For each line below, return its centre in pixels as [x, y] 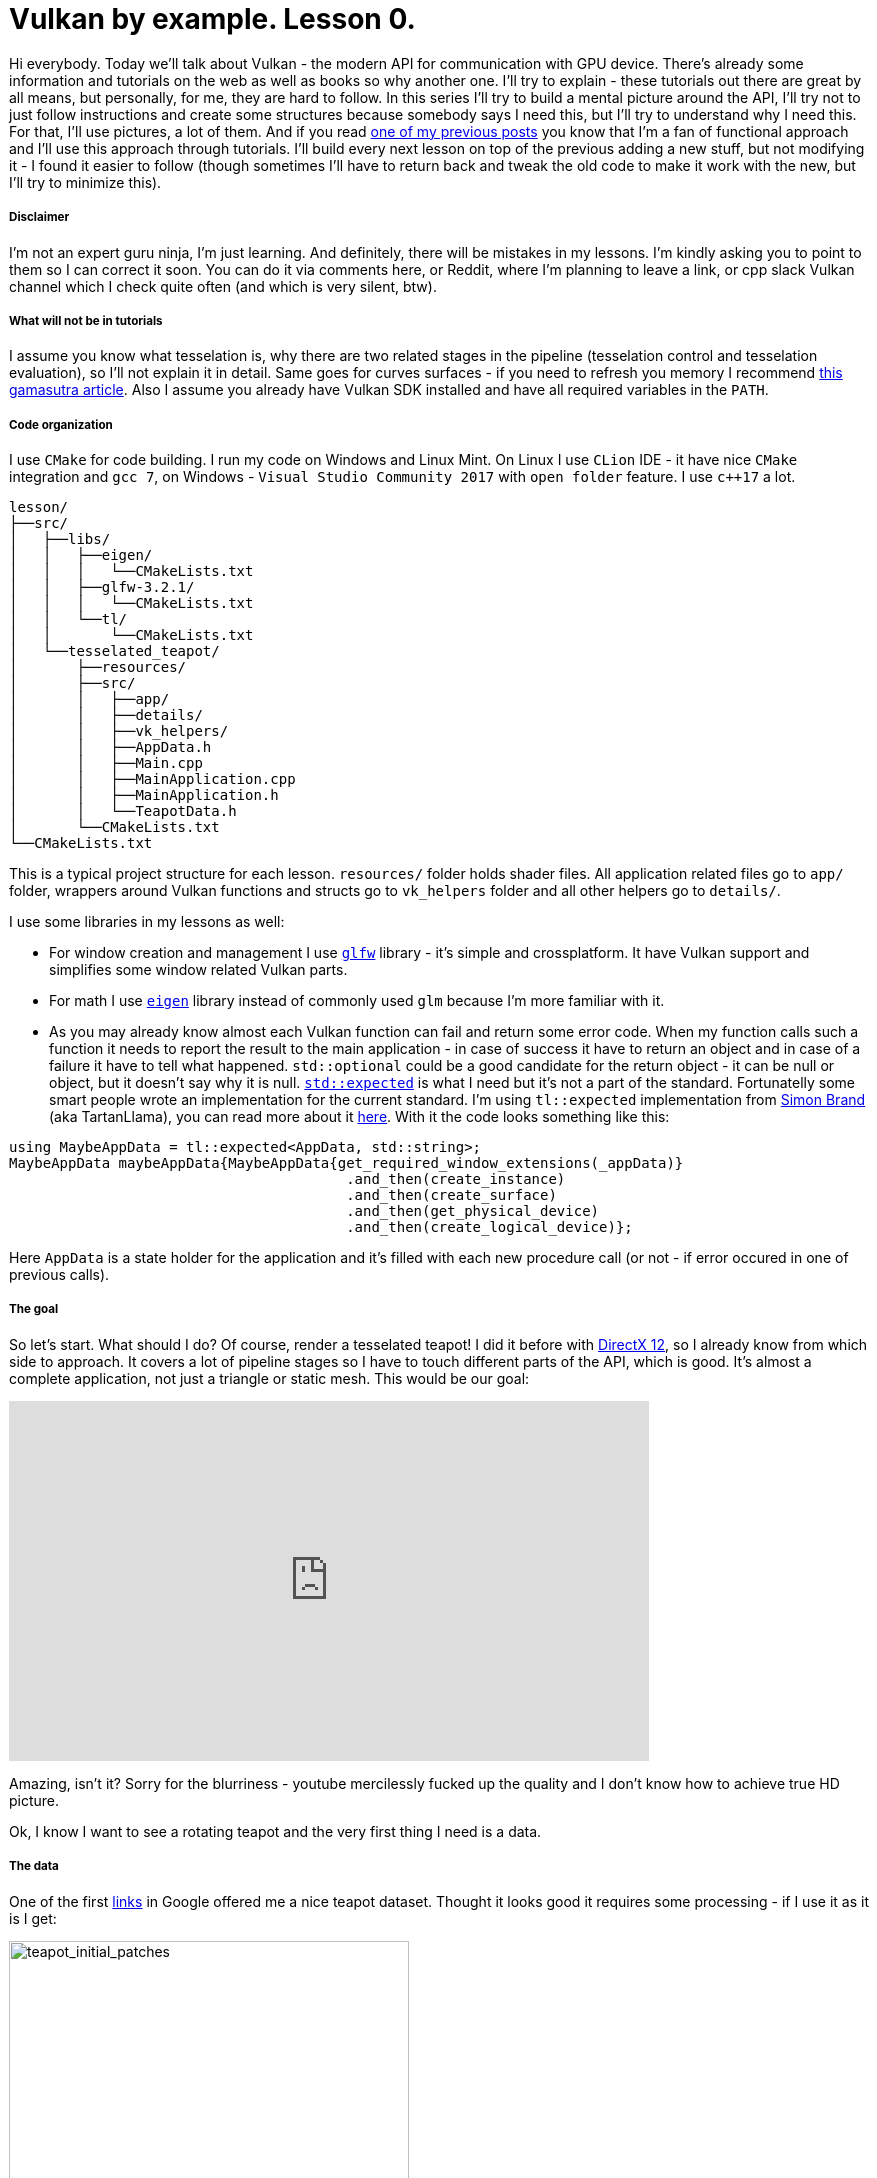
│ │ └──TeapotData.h [123, 811]
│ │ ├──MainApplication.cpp [152, 779]
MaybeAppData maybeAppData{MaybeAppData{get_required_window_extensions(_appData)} [346, 1163]
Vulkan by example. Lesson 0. [212, 19]
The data [34, 1866]
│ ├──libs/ [60, 539]
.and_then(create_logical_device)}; [489, 1227]
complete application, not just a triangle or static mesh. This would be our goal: [269, 1378]
